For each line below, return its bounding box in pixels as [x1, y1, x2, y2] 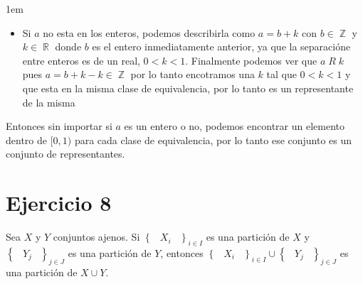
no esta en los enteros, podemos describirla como [43, 25, 256, 40]
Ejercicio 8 [6, 188, 112, 217]
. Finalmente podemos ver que [185, 53, 317, 67]
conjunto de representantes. [6, 146, 125, 161]
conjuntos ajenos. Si [53, 229, 140, 244]
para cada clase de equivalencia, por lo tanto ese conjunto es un [74, 132, 352, 147]
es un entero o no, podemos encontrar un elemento [124, 119, 344, 133]
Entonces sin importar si [6, 119, 112, 133]
